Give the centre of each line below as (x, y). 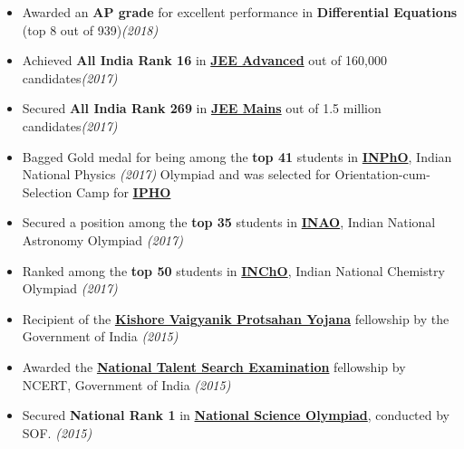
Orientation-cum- (382, 174)
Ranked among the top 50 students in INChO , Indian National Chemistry (233, 270)
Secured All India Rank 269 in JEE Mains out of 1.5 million (202, 108)
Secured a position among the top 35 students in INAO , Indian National (229, 222)
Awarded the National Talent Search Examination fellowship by (214, 366)
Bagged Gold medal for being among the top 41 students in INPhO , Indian (237, 156)
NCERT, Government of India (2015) (126, 384)
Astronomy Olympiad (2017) (102, 239)
